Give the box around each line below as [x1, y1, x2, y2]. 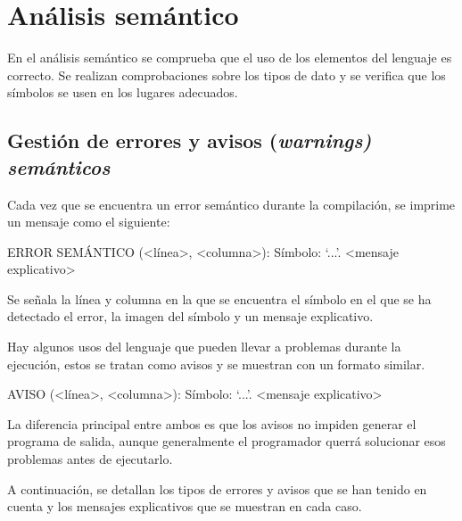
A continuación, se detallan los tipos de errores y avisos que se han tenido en [7, 479, 427, 498]
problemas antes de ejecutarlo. [7, 450, 173, 468]
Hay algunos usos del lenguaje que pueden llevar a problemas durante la [7, 337, 401, 356]
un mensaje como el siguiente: [7, 212, 170, 231]
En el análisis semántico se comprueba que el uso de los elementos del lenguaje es [7, 48, 452, 67]
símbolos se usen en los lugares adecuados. [7, 83, 238, 102]
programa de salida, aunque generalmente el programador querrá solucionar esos [7, 432, 446, 451]
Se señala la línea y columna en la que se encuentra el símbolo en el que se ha [7, 289, 432, 308]
